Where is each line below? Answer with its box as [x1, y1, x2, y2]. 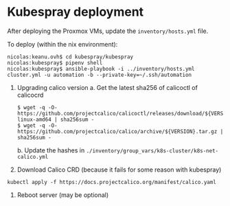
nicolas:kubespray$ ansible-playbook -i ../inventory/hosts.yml [7, 65, 195, 72]
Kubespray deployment [7, 4, 144, 20]
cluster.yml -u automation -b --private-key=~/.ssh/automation [7, 71, 192, 78]
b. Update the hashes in [16, 146, 85, 154]
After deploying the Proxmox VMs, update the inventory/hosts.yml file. [7, 27, 209, 35]
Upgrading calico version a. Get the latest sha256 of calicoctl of [16, 83, 198, 91]
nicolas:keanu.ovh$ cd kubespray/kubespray [7, 53, 134, 60]
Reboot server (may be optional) [16, 190, 109, 199]
